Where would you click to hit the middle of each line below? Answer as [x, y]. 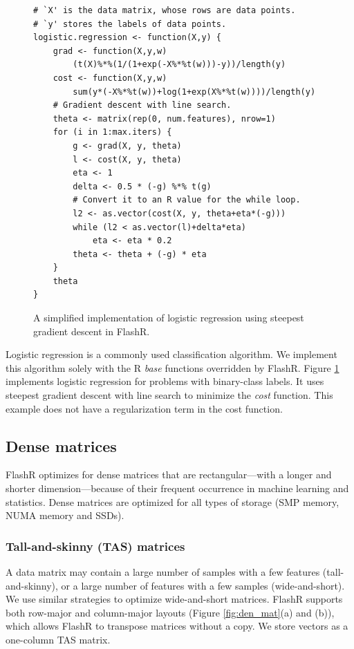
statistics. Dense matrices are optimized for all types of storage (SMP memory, [173, 501]
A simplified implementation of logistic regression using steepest [169, 318]
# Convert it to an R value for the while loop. [187, 200]
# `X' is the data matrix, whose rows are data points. [165, 10]
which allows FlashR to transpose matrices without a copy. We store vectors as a [177, 626]
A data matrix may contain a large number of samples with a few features [163, 572]
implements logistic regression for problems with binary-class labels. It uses [165, 381]
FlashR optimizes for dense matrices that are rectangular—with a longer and [169, 474]
